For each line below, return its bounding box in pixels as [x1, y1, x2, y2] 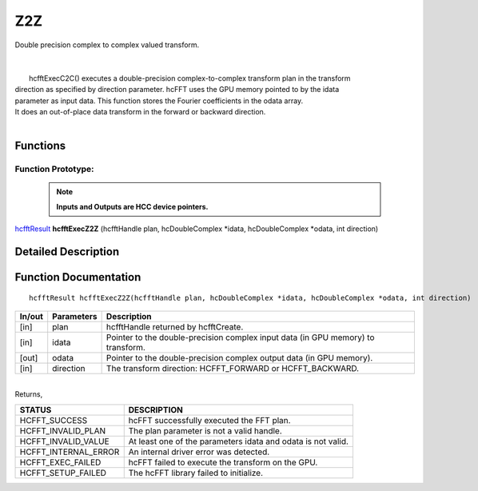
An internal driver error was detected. [128, 446, 270, 457]
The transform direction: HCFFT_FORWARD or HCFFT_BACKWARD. [106, 362, 360, 373]
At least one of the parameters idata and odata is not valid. [128, 436, 349, 447]
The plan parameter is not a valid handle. [128, 425, 283, 436]
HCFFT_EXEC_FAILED [19, 457, 102, 468]
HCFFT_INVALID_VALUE [19, 436, 110, 447]
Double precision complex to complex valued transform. [14, 40, 200, 50]
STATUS [19, 404, 52, 415]
